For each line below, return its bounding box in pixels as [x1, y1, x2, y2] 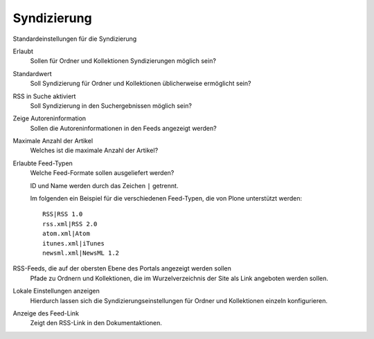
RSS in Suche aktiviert [12, 92, 76, 100]
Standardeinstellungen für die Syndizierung [12, 35, 137, 43]
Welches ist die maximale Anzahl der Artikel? [30, 146, 159, 155]
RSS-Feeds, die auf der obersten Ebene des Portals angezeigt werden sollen [12, 264, 232, 273]
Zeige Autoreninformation [12, 114, 87, 122]
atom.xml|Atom [42, 230, 90, 238]
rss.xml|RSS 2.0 [42, 220, 98, 228]
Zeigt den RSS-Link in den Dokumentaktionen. [30, 319, 163, 327]
